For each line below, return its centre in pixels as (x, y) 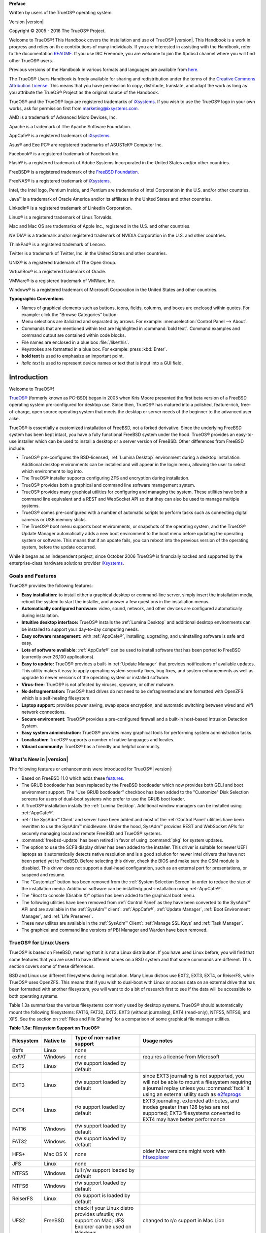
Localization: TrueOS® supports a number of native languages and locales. (98, 739)
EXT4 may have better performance (184, 1119)
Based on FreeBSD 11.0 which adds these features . (73, 778)
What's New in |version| (39, 759)
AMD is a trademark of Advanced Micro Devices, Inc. (63, 117)
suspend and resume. (44, 875)
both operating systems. (34, 996)
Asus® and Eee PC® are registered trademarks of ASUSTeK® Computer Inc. (86, 145)
